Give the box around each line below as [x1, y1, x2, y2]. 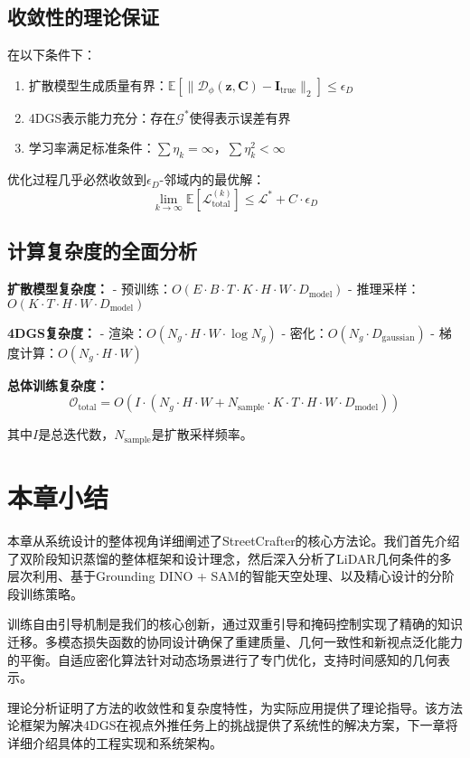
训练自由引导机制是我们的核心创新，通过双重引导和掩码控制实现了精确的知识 [7, 614, 463, 633]
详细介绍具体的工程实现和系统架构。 [7, 733, 222, 752]
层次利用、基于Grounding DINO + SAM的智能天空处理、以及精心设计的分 [7, 566, 442, 585]
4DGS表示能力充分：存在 [28, 108, 176, 126]
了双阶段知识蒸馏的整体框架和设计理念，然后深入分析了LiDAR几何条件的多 [7, 548, 452, 567]
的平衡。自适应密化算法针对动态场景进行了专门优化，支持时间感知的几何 [7, 650, 437, 669]
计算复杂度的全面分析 [7, 237, 197, 265]
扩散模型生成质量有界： [28, 75, 168, 94]
